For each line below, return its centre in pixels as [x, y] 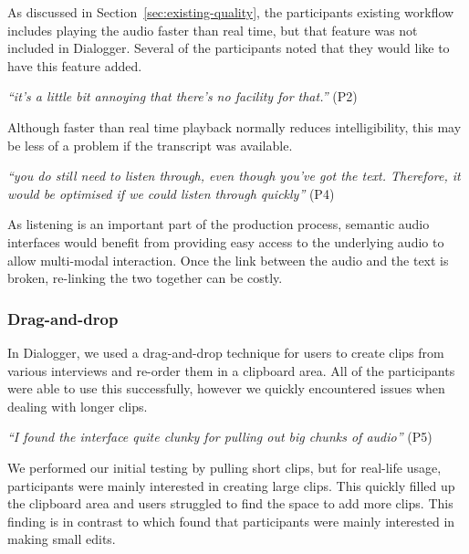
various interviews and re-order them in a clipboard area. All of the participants [231, 370]
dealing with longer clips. [78, 406]
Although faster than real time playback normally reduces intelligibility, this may [234, 126]
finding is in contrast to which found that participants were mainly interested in [231, 521]
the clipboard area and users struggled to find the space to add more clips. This [230, 503]
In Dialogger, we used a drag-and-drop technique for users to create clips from [226, 352]
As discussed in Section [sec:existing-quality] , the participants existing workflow [231, 12]
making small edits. [62, 539]
